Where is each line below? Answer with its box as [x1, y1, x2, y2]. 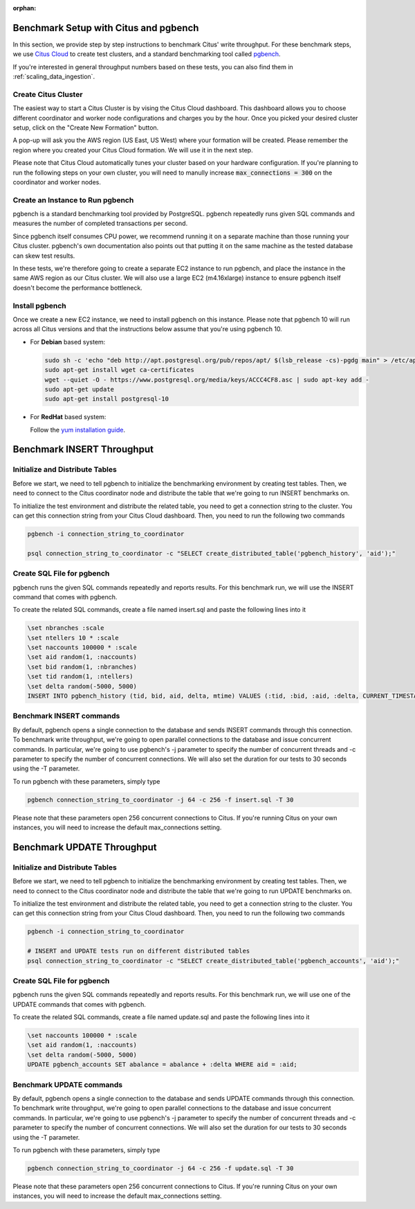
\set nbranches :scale [27, 624, 104, 632]
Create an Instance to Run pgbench [12, 195, 134, 204]
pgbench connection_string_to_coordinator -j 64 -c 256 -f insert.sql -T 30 [27, 795, 294, 804]
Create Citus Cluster [12, 89, 83, 99]
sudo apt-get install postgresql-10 [44, 395, 169, 403]
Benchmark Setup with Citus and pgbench [12, 21, 199, 34]
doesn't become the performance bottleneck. [12, 283, 143, 292]
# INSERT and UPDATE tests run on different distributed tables [27, 947, 250, 955]
